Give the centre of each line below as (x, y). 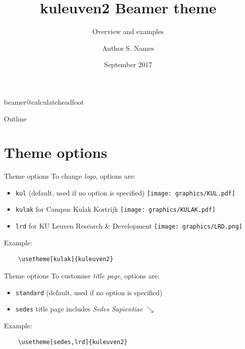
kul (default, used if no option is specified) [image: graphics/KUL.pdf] (125, 192)
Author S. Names (128, 48)
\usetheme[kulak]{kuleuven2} (66, 259)
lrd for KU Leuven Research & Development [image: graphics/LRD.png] (129, 226)
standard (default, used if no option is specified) (89, 292)
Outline (15, 118)
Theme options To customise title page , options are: (82, 275)
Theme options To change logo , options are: (70, 176)
